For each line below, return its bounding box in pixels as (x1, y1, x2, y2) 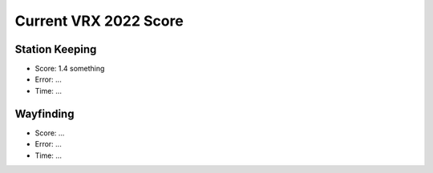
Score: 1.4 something (34, 64, 105, 74)
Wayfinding (14, 107, 75, 120)
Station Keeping (14, 42, 97, 56)
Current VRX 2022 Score (14, 12, 184, 30)
